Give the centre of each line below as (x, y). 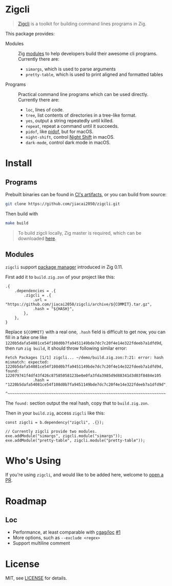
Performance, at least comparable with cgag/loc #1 (67, 532)
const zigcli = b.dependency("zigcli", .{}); (55, 422)
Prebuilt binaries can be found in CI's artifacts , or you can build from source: (86, 194)
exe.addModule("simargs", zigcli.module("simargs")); (64, 436)
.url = (40, 300)
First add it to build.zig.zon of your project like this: (60, 277)
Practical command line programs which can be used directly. (83, 94)
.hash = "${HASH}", (53, 309)
